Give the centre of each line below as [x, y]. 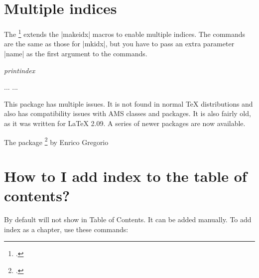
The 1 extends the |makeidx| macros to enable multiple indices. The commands [125, 33]
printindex [20, 70]
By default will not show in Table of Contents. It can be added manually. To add [128, 219]
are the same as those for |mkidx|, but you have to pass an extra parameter [119, 44]
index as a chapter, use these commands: [66, 229]
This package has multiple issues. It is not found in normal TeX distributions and [129, 103]
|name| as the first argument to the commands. [76, 53]
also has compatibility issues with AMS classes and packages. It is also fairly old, [128, 113]
